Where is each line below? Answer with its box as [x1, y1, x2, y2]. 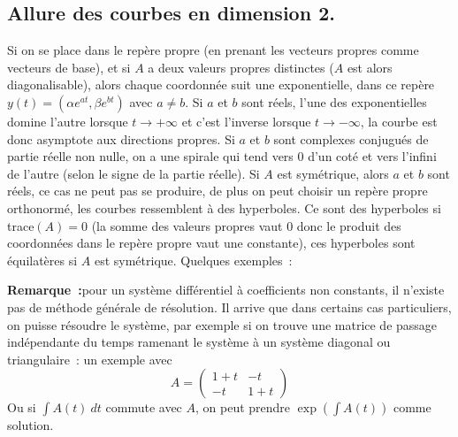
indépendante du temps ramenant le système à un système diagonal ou [7, 333, 391, 351]
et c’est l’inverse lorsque [181, 111, 311, 130]
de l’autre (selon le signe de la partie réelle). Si [7, 164, 260, 182]
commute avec [105, 398, 182, 417]
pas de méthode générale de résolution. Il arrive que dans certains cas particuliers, [7, 297, 452, 316]
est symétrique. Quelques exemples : [94, 250, 293, 269]
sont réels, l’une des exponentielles [241, 92, 427, 111]
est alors [347, 57, 393, 76]
